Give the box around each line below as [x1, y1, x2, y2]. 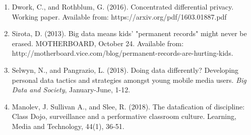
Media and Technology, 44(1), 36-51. [12, 120, 124, 131]
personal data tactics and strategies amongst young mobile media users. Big [12, 74, 246, 85]
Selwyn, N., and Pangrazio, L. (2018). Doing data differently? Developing [12, 64, 239, 75]
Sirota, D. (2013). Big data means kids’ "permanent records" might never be [12, 28, 247, 39]
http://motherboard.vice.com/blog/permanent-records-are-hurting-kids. [12, 48, 233, 58]
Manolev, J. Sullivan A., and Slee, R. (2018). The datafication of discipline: [12, 101, 245, 111]
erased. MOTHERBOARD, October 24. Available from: [12, 38, 184, 48]
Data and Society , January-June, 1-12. [12, 84, 131, 95]
